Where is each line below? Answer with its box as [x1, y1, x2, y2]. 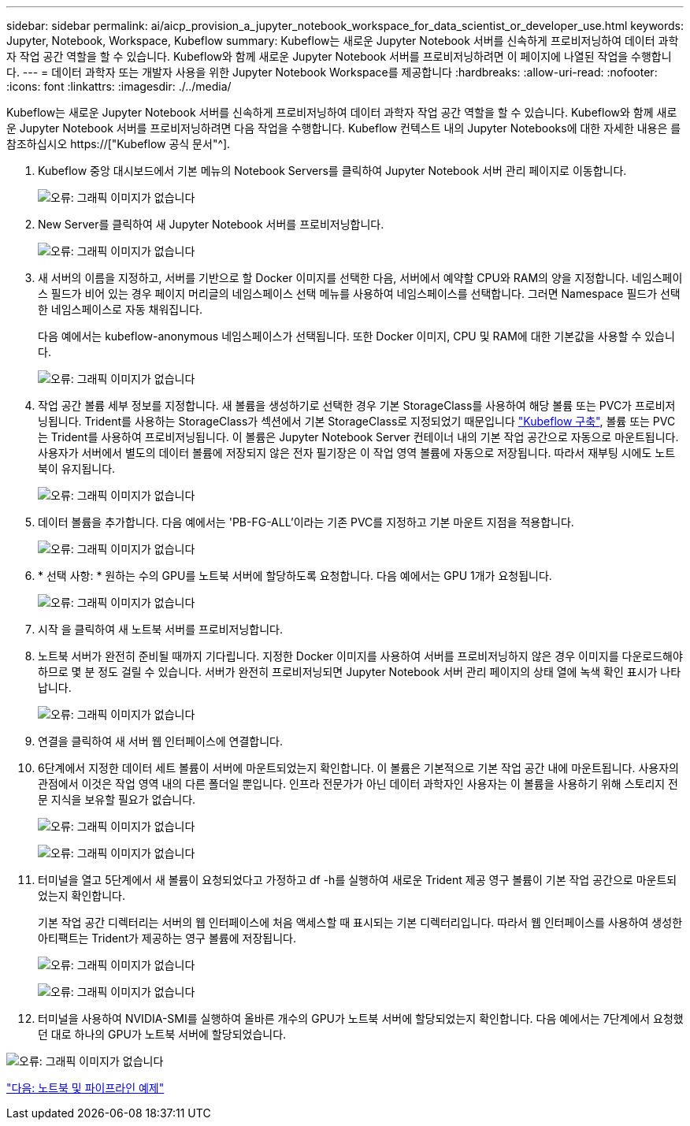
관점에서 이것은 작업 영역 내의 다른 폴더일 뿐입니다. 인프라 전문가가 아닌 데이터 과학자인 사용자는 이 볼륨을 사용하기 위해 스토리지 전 [38, 777, 679, 790]
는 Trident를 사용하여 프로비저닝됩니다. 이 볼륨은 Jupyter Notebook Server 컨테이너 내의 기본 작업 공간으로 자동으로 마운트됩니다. [38, 430, 679, 444]
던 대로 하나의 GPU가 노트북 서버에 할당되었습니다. [38, 1028, 287, 1041]
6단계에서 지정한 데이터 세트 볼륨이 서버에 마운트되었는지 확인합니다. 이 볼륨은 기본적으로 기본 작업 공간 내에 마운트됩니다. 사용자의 [38, 761, 679, 775]
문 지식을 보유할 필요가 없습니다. [38, 793, 196, 806]
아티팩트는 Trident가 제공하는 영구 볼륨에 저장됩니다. [38, 931, 296, 945]
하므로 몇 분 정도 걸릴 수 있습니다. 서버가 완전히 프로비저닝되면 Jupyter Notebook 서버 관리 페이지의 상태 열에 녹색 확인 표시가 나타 [38, 665, 681, 678]
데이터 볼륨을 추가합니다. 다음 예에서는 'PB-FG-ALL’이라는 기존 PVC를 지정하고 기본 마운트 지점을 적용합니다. [38, 515, 574, 529]
